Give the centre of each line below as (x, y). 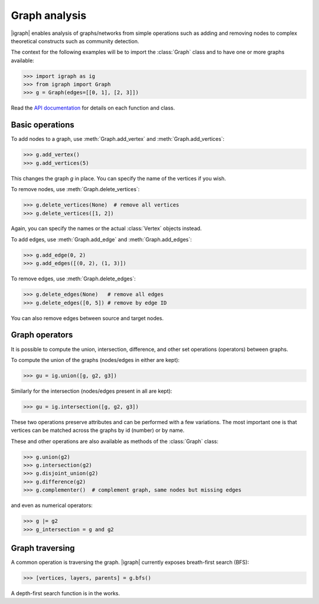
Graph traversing (43, 548)
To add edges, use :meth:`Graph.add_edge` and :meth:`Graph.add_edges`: (101, 239)
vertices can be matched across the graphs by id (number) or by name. (98, 430)
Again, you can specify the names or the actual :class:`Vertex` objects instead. (106, 228)
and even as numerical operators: (52, 505)
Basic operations (43, 125)
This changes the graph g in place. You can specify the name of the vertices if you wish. (118, 178)
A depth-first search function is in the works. (66, 593)
